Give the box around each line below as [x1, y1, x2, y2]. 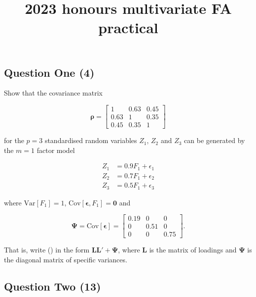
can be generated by [184, 135, 245, 146]
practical [98, 17, 158, 38]
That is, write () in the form [4, 245, 90, 255]
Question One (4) [4, 64, 95, 80]
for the [4, 135, 24, 146]
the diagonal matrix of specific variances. [4, 254, 127, 264]
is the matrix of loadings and [149, 245, 237, 255]
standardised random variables [44, 135, 137, 146]
